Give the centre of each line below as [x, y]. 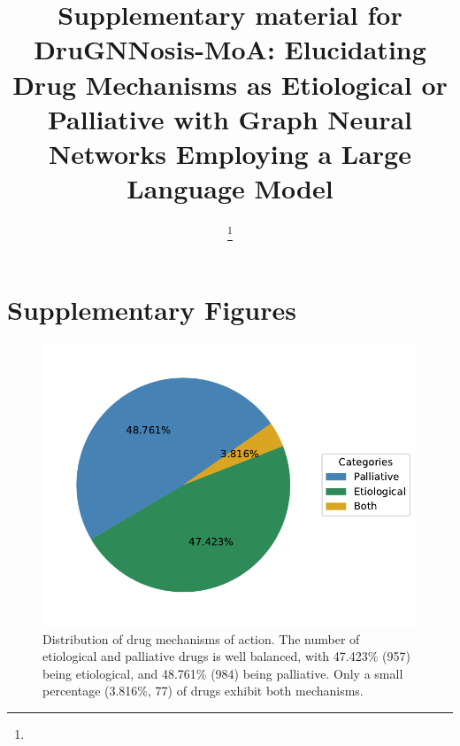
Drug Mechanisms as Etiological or [230, 84]
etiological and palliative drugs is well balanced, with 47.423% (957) [226, 656]
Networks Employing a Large [230, 153]
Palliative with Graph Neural [230, 118]
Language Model [230, 188]
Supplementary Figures [152, 310]
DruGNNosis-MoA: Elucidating [230, 49]
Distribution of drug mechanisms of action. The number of [201, 638]
